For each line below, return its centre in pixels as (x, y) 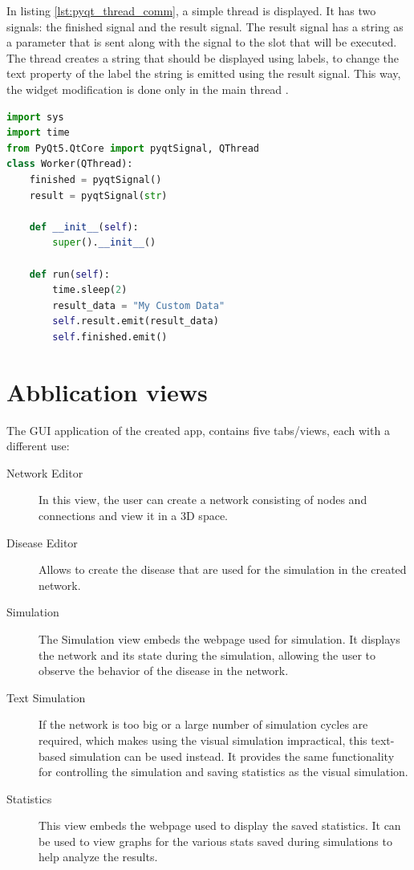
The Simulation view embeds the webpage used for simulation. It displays (219, 638)
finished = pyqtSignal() (95, 179)
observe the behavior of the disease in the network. (164, 671)
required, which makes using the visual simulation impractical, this (203, 740)
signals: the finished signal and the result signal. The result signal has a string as (205, 26)
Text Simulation (46, 697)
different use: (38, 446)
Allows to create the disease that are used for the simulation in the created (223, 569)
